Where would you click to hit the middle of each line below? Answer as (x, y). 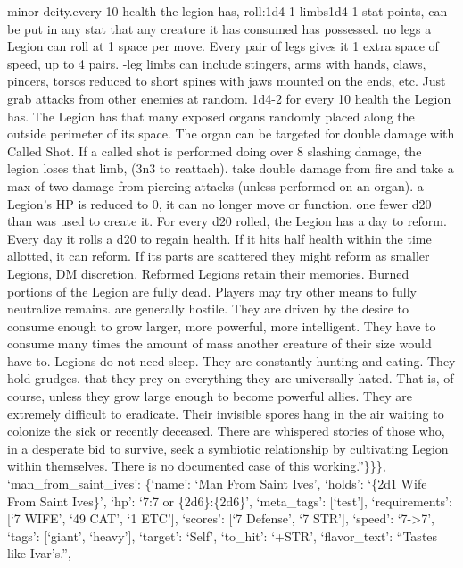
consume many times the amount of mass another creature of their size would (219, 343)
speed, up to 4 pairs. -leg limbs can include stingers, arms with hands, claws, (217, 63)
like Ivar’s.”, (39, 553)
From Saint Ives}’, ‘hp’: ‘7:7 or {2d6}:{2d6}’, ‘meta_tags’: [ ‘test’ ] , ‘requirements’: (230, 501)
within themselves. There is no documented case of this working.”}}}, (197, 466)
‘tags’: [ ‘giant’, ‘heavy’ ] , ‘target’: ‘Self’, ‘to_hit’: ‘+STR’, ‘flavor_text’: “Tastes (223, 535)
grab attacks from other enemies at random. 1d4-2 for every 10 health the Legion (229, 98)
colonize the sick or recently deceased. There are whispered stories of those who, (226, 431)
